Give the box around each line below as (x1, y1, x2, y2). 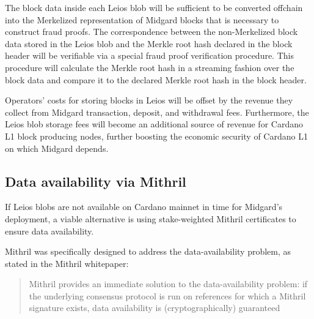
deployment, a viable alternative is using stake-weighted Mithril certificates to (5, 212, 296, 225)
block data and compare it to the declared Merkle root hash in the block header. (5, 73, 307, 86)
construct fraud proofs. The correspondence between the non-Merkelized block (5, 25, 298, 38)
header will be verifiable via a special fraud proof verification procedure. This (5, 49, 294, 62)
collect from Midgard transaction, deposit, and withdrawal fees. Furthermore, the (5, 105, 309, 118)
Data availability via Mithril (5, 171, 186, 190)
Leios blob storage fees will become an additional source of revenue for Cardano (5, 118, 303, 130)
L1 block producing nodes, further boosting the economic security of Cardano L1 (5, 129, 308, 142)
